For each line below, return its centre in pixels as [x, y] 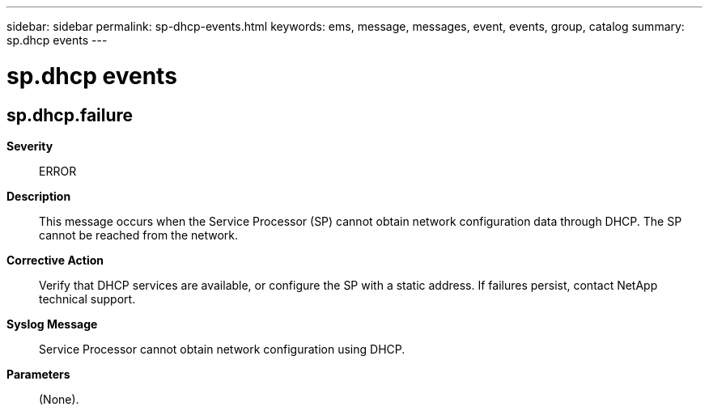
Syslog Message [52, 324]
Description [39, 196]
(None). [59, 399]
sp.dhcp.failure [70, 115]
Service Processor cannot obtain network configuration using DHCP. [222, 349]
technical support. [87, 299]
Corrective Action [55, 260]
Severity [30, 146]
